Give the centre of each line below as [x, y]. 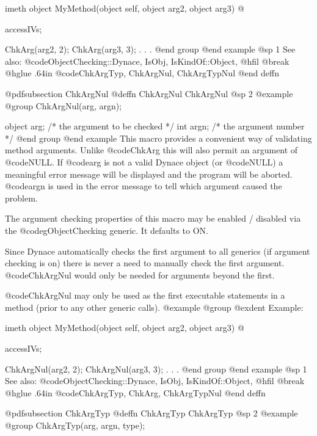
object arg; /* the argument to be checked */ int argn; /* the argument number [155, 126]
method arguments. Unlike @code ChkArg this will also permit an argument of [151, 150]
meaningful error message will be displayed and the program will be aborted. [149, 174]
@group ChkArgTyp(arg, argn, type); [75, 425]
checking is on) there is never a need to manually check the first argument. [145, 263]
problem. [21, 198]
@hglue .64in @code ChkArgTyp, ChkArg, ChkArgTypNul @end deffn [135, 392]
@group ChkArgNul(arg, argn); [64, 105]
